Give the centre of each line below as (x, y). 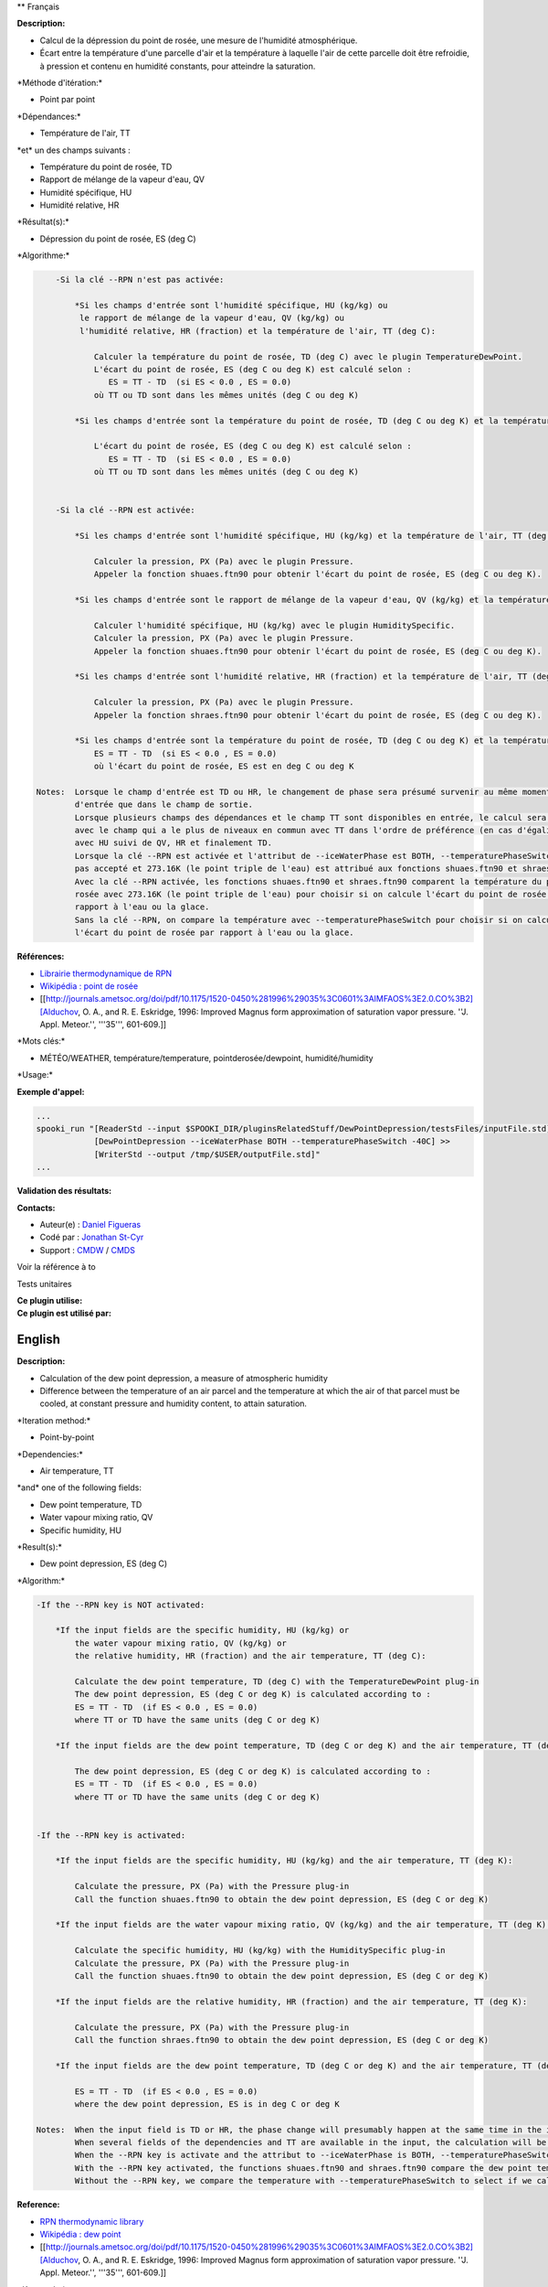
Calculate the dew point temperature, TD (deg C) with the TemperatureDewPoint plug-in (277, 1682)
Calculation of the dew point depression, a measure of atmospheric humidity (184, 1378)
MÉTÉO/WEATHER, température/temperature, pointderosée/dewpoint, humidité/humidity (206, 1058)
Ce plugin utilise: (50, 1300)
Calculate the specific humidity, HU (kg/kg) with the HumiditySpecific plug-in (260, 1950)
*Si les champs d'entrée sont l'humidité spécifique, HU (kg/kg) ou (231, 306)
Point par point (68, 100)
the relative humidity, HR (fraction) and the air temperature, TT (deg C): (250, 1656)
